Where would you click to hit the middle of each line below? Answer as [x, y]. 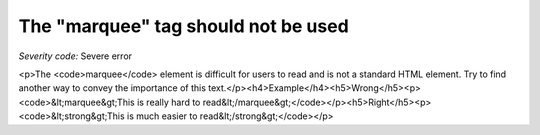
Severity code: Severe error [75, 56]
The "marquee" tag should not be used [183, 26]
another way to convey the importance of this [112, 88]
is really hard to [168, 102]
